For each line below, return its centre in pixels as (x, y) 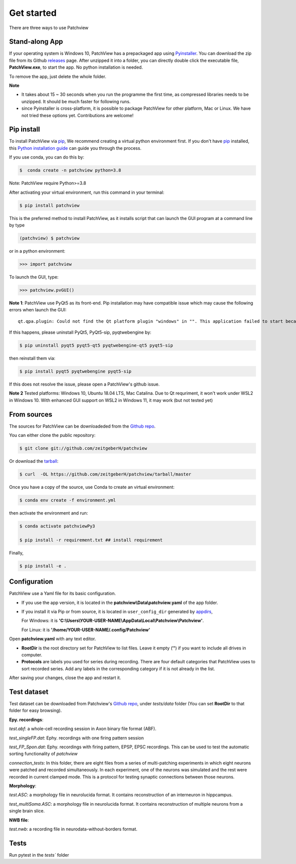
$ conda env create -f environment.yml (68, 500)
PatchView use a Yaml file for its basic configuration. (62, 594)
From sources (31, 414)
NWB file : (19, 820)
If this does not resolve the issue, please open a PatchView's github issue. (84, 384)
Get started (33, 13)
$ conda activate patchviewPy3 (57, 526)
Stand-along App (36, 42)
